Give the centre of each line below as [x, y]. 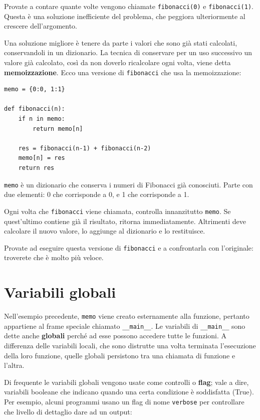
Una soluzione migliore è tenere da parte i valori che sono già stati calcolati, [121, 42]
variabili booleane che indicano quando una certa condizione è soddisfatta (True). [129, 392]
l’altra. [14, 365]
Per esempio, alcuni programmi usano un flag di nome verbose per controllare [124, 401]
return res [36, 168]
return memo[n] [58, 129]
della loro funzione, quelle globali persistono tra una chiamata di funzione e [120, 355]
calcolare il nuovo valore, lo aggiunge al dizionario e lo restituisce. [105, 231]
